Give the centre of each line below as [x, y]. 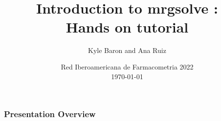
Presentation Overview [50, 114]
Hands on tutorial [127, 27]
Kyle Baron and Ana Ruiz [127, 50]
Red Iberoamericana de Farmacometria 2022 [127, 66]
